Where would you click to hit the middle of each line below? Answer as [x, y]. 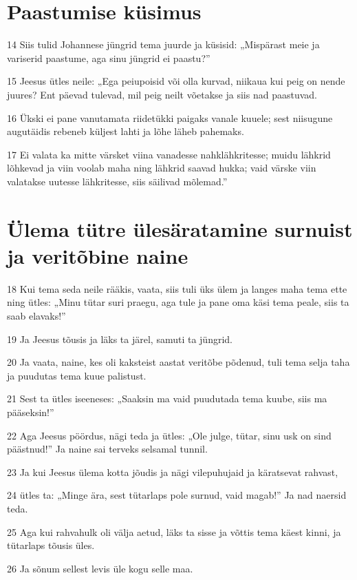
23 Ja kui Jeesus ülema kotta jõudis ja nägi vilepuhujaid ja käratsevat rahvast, [173, 472]
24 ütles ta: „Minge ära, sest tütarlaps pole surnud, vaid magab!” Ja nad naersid [177, 495]
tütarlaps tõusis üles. [51, 545]
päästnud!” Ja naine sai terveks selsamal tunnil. [107, 449]
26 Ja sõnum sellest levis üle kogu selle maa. [100, 568]
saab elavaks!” [36, 315]
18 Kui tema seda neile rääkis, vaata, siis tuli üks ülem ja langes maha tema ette [177, 288]
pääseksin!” [31, 412]
